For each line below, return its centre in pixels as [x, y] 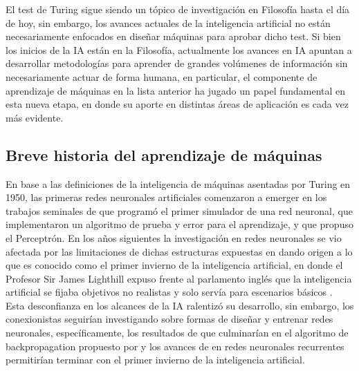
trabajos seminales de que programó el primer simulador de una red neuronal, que [179, 210]
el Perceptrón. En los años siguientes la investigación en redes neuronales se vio [174, 237]
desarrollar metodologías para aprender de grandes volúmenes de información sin [177, 63]
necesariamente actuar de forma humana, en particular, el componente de [162, 76]
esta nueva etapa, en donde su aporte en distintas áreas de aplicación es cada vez [177, 104]
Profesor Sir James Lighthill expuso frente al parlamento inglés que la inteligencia [179, 278]
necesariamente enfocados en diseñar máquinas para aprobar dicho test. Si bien [173, 36]
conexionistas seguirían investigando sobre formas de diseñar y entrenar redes [169, 319]
